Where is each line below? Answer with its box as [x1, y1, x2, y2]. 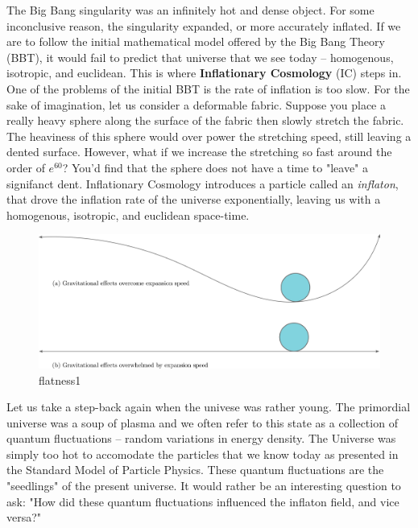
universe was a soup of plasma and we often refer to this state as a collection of [6, 414, 398, 431]
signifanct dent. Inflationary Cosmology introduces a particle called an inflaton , [6, 175, 399, 192]
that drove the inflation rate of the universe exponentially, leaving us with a [6, 191, 381, 208]
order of [6, 159, 45, 175]
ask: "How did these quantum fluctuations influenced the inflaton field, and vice [6, 493, 399, 509]
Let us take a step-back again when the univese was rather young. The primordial [6, 398, 411, 415]
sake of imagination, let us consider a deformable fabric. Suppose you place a [6, 96, 386, 113]
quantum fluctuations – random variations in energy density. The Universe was [6, 430, 396, 447]
